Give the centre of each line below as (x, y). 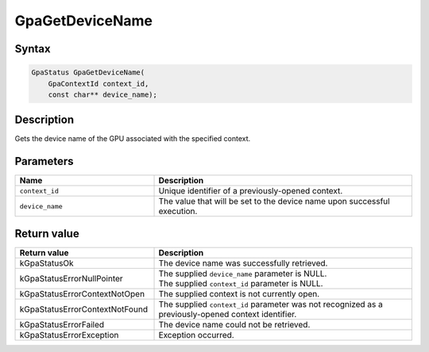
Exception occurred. (196, 335)
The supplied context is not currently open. (239, 293)
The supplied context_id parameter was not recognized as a (271, 304)
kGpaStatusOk (47, 263)
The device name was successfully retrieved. (243, 263)
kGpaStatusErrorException (69, 335)
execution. (178, 212)
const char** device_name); (103, 94)
